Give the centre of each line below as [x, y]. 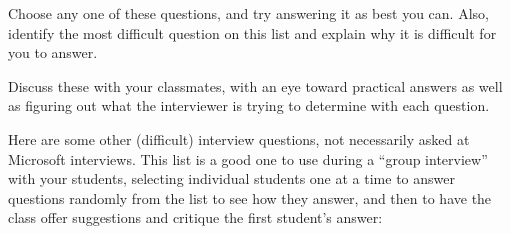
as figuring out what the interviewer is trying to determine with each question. [249, 105]
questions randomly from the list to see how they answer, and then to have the [250, 197]
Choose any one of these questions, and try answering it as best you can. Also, [248, 13]
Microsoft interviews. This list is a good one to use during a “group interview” [248, 158]
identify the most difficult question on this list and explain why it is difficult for [252, 32]
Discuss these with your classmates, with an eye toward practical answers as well [255, 85]
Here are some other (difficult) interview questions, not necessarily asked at [239, 138]
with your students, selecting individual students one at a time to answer [231, 178]
